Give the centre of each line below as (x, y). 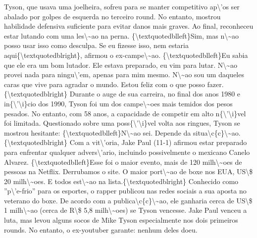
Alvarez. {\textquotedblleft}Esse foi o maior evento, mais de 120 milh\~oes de (123, 162)
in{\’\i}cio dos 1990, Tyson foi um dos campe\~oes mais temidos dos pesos (118, 103)
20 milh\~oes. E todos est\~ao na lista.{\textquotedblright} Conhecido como (121, 181)
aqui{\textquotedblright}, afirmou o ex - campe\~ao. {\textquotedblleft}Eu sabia (126, 55)
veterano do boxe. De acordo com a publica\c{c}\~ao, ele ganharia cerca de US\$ (128, 200)
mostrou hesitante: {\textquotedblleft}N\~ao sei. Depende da (98, 132)
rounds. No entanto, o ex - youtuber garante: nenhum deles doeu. (101, 229)
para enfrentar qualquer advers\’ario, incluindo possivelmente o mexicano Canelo (127, 152)
